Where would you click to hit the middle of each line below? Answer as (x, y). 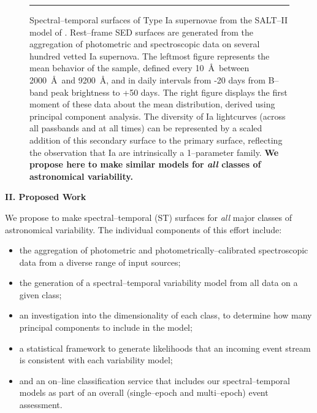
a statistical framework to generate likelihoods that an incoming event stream (165, 348)
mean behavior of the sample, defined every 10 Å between (139, 68)
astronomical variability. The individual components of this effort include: (143, 229)
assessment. (41, 405)
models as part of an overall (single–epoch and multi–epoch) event (144, 392)
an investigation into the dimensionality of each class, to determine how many (166, 315)
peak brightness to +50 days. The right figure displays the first (169, 92)
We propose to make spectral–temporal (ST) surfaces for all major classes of (149, 217)
